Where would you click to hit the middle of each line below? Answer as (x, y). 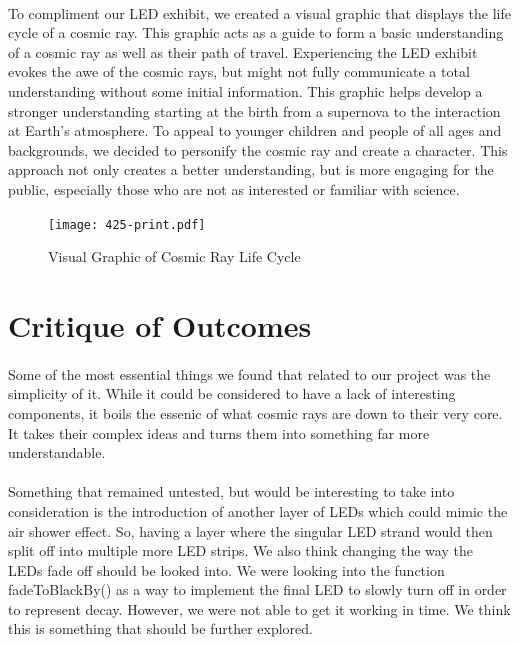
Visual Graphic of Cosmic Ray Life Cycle (174, 256)
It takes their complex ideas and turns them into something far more (219, 432)
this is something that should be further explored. (160, 628)
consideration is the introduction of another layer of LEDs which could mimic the (258, 510)
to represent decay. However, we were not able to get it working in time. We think (259, 608)
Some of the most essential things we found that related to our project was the (249, 373)
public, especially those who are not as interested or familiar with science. (234, 188)
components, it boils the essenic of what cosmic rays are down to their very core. (255, 412)
